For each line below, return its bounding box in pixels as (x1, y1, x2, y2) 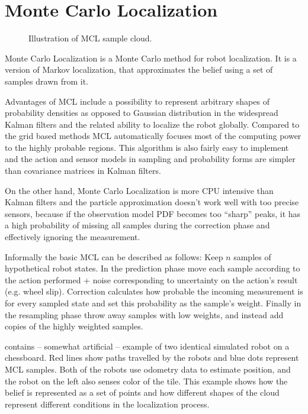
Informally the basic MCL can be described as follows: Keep (5, 250, 223, 263)
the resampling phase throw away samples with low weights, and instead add (5, 308, 284, 321)
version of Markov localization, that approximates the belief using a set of (5, 63, 273, 76)
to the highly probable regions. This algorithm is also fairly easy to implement (5, 141, 289, 153)
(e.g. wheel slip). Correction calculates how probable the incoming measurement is (5, 285, 303, 297)
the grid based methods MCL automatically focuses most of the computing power (5, 130, 301, 142)
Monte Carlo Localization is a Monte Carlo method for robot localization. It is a (5, 51, 297, 64)
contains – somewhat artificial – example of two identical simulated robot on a (5, 339, 290, 352)
